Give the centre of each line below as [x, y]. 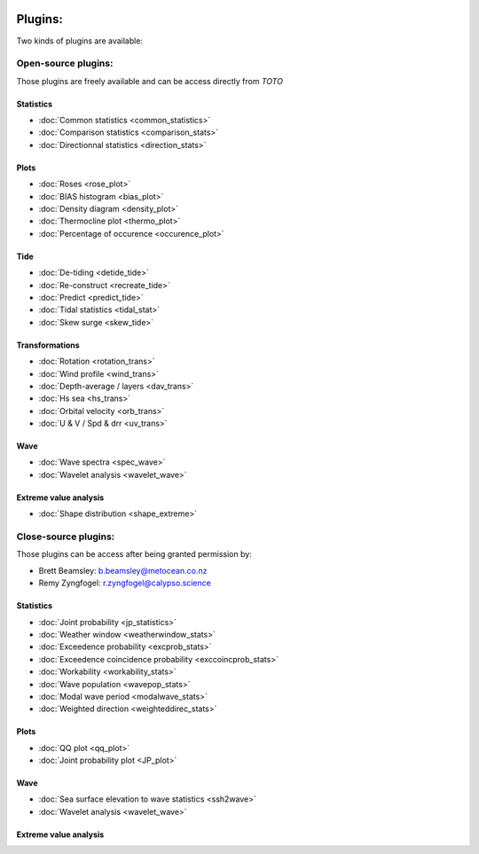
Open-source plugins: [65, 64]
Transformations [48, 345]
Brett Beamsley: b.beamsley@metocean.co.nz [123, 570]
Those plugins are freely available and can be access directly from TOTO [150, 81]
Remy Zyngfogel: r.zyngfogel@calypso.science [125, 583]
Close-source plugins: [66, 537]
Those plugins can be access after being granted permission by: [134, 554]
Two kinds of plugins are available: [80, 41]
